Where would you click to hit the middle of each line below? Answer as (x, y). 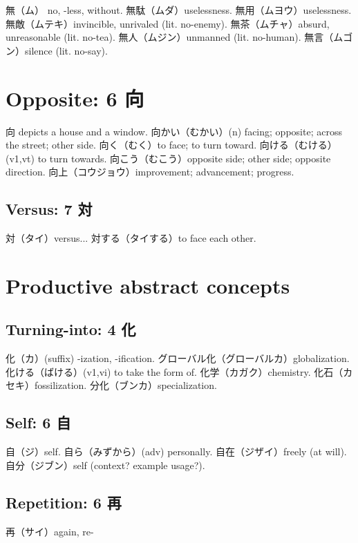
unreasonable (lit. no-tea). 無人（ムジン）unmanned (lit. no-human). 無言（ (170, 37)
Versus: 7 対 (49, 209)
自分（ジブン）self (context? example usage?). (105, 465)
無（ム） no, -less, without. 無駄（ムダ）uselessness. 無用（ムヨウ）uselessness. (179, 10)
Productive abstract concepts (148, 285)
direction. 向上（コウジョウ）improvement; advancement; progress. (150, 172)
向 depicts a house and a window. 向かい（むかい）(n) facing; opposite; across (174, 131)
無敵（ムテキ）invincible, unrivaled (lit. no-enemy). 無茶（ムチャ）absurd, (168, 23)
